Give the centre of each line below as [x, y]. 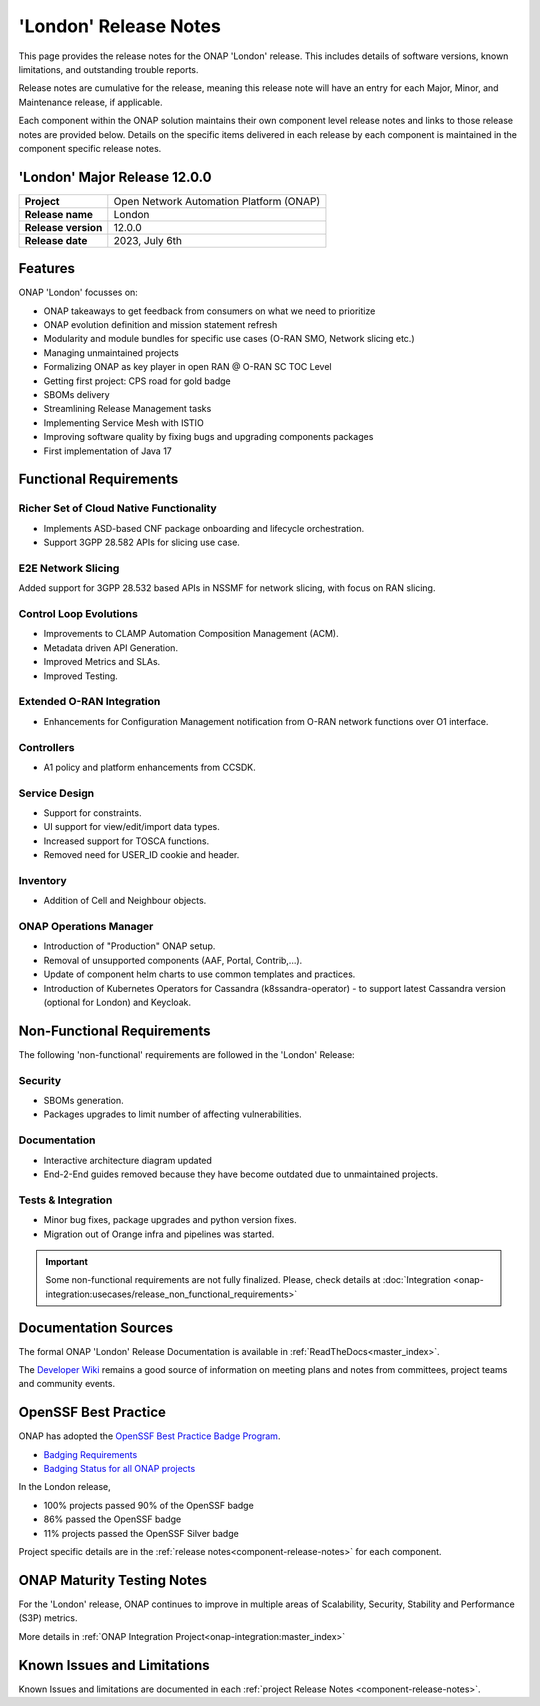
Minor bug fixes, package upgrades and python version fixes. [170, 1220]
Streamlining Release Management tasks [127, 409]
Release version [63, 227]
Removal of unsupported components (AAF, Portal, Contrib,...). [173, 960]
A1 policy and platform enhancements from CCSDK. [149, 767]
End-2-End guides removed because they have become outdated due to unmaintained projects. [241, 1174]
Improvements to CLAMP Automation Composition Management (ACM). [191, 634]
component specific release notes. [90, 148]
